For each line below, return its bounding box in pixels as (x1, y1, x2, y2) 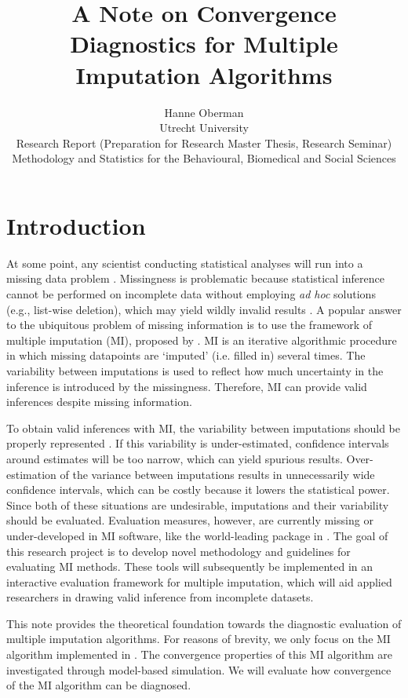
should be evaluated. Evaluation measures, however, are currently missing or (6, 512, 373, 528)
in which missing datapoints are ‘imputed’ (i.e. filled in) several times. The (6, 347, 366, 364)
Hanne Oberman (164, 104, 244, 120)
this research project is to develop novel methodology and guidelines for (6, 543, 351, 559)
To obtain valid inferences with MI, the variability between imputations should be (6, 419, 401, 436)
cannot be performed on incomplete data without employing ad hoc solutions (6, 286, 376, 301)
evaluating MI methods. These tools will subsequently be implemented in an (6, 558, 373, 575)
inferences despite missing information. (6, 393, 192, 410)
